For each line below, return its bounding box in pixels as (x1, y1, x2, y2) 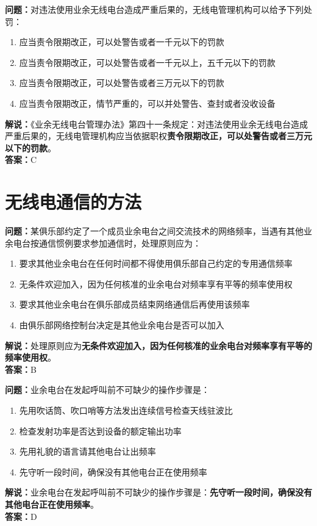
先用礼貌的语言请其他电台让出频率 (19, 445, 156, 458)
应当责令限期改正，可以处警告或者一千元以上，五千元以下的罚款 (19, 56, 276, 68)
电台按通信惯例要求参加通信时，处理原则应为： (13, 236, 201, 249)
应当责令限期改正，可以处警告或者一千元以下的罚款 (19, 35, 224, 48)
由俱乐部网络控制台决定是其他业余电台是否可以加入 (19, 319, 224, 331)
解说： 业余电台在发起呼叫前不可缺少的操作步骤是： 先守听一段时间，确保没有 (5, 486, 312, 499)
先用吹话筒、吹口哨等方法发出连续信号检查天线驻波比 (19, 404, 233, 416)
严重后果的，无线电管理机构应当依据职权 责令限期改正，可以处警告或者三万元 (5, 129, 312, 142)
